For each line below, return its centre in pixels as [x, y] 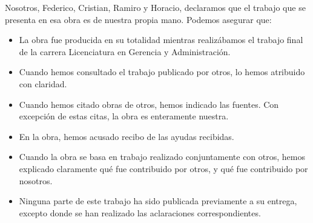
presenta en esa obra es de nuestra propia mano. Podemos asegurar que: [138, 19]
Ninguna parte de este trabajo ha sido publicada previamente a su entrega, [158, 201]
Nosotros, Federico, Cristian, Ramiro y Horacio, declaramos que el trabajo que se [155, 7]
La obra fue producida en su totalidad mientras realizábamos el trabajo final [161, 40]
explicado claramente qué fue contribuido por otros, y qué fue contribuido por [163, 168]
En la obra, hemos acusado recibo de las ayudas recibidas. [127, 136]
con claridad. [43, 83]
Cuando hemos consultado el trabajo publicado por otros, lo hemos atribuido [162, 72]
